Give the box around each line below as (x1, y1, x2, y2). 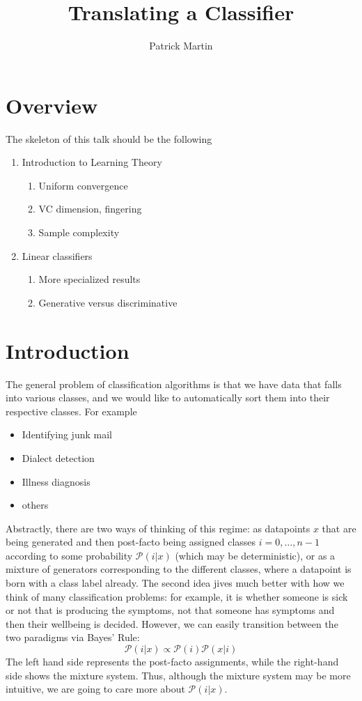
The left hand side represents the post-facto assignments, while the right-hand (6, 654, 339, 669)
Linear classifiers (22, 248, 93, 263)
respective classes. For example (6, 403, 137, 418)
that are (322, 521, 356, 535)
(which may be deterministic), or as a (175, 548, 336, 562)
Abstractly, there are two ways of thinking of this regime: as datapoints (6, 521, 310, 535)
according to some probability (6, 548, 133, 562)
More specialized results (38, 272, 141, 286)
